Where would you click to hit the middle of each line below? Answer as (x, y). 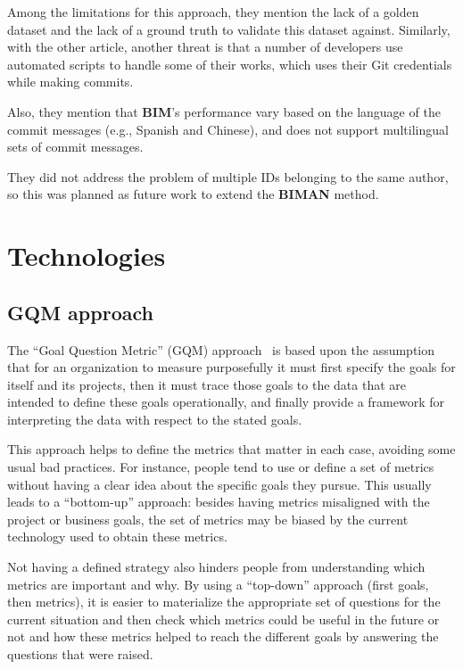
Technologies (87, 256)
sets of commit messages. (75, 147)
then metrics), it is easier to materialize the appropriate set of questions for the (224, 602)
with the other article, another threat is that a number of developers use (205, 47)
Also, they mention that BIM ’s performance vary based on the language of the (224, 111)
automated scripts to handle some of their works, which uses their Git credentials (230, 64)
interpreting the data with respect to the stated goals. (155, 419)
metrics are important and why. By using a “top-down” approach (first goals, (218, 584)
